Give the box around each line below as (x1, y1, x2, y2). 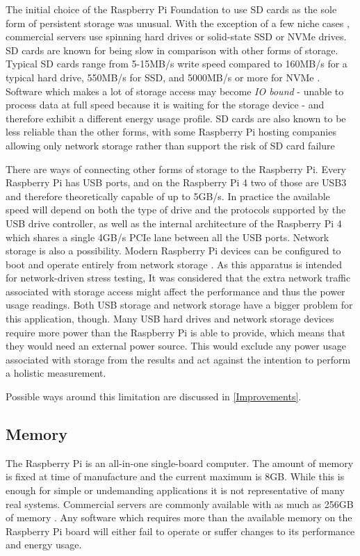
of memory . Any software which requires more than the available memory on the (6, 510, 352, 525)
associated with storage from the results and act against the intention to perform (6, 352, 351, 366)
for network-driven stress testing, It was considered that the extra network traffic (6, 270, 351, 285)
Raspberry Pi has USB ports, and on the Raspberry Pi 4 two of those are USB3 (6, 175, 347, 190)
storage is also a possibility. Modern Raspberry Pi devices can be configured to (6, 243, 341, 258)
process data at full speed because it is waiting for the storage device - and (6, 97, 325, 112)
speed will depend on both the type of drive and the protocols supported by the (6, 202, 346, 217)
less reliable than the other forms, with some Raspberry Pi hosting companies (6, 124, 336, 139)
